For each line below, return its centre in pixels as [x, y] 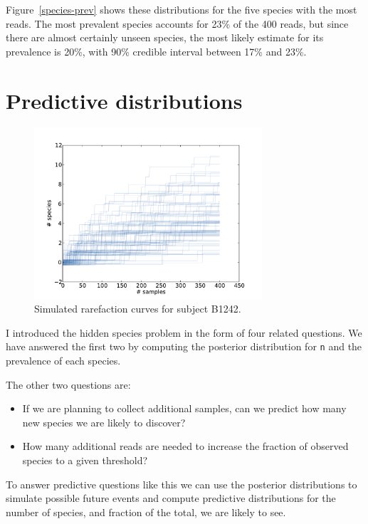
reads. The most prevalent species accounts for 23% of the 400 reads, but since [177, 23]
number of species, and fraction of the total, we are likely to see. [146, 512]
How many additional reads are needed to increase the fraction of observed [185, 446]
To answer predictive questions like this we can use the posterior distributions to [182, 484]
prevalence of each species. [63, 360]
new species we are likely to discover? [104, 422]
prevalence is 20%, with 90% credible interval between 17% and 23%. [156, 51]
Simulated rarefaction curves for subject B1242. [138, 309]
